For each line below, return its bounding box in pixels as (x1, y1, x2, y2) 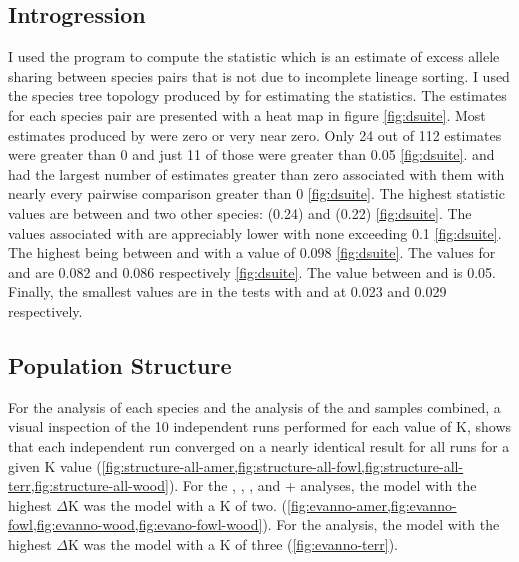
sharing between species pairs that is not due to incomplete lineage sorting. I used (8, 65, 510, 86)
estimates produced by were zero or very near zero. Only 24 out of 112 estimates (8, 124, 502, 145)
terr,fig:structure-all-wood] (8, 475, 169, 496)
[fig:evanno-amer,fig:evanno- (286, 494, 457, 515)
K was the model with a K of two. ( (67, 494, 287, 515)
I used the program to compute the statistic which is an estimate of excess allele (8, 46, 500, 67)
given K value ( (8, 455, 102, 476)
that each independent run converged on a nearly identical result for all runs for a (8, 435, 510, 456)
